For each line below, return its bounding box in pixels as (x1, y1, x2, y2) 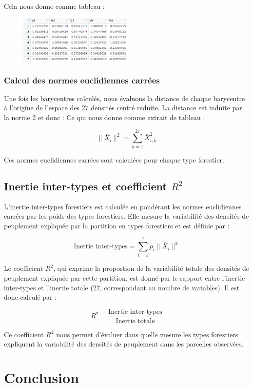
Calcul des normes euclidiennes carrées (4, 74, 160, 86)
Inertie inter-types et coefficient (4, 178, 167, 193)
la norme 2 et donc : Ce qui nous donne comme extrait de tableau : (4, 112, 205, 122)
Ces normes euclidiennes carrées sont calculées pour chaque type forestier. (4, 154, 224, 164)
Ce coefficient (4, 329, 44, 339)
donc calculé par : (4, 292, 57, 302)
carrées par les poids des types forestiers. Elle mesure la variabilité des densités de (4, 211, 249, 221)
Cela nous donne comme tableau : (4, 1, 105, 11)
